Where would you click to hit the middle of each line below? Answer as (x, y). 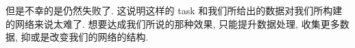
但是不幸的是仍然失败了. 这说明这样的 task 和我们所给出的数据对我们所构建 (174, 10)
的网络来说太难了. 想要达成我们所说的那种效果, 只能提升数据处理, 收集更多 (173, 23)
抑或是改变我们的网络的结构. (85, 37)
